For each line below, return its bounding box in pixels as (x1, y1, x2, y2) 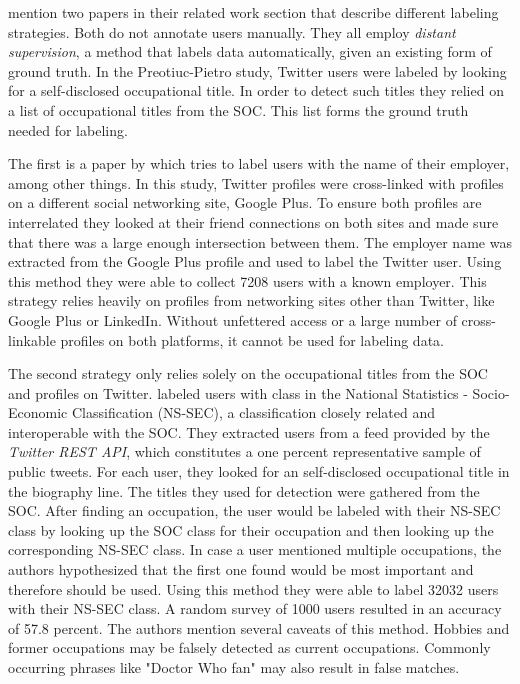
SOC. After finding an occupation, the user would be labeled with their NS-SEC (8, 500, 501, 521)
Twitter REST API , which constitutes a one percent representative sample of (8, 441, 481, 462)
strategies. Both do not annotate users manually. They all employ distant (8, 21, 456, 42)
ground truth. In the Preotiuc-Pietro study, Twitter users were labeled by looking (8, 60, 507, 81)
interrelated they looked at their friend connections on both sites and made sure (8, 211, 499, 232)
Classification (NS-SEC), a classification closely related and (71, 402, 436, 423)
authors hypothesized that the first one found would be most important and (8, 559, 474, 580)
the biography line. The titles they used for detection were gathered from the (8, 480, 480, 501)
